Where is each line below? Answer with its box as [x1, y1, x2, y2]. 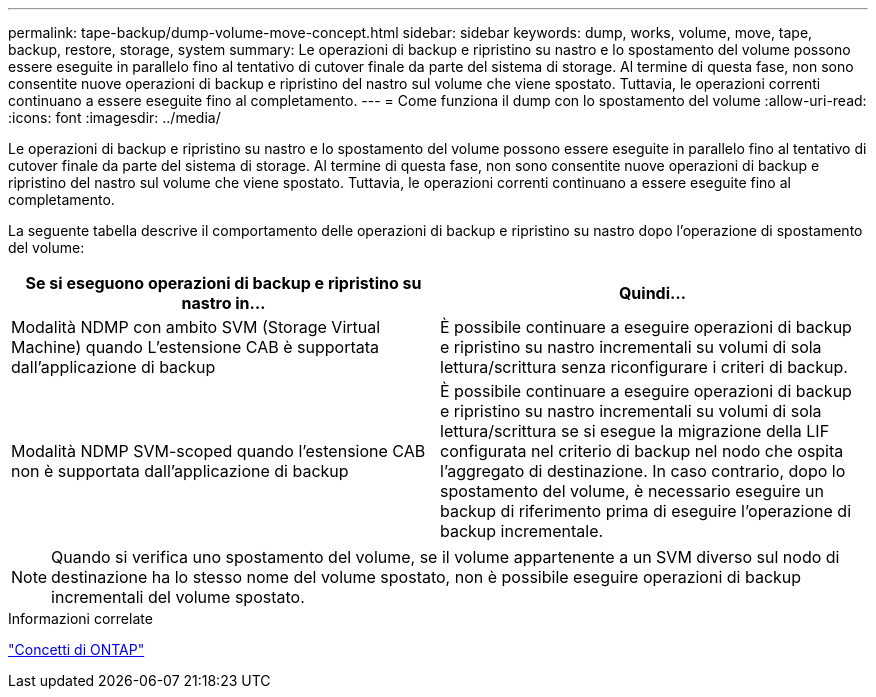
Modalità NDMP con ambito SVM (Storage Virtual [11, 317, 381, 337]
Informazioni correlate [8, 610, 153, 627]
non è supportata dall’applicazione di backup [11, 461, 349, 481]
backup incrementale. [440, 521, 604, 541]
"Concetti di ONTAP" [8, 641, 145, 658]
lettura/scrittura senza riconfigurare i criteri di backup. [440, 357, 848, 377]
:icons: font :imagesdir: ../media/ [8, 109, 221, 126]
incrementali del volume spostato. [51, 587, 305, 607]
